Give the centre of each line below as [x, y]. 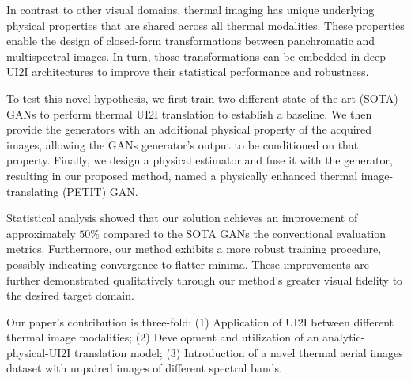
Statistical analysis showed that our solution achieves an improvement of [182, 218]
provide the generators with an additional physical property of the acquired [189, 129]
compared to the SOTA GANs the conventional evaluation [245, 233]
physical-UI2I [39, 352]
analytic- [344, 337]
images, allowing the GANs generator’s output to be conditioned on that [183, 144]
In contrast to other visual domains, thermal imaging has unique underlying [190, 9]
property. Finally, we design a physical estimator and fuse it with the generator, [200, 160]
